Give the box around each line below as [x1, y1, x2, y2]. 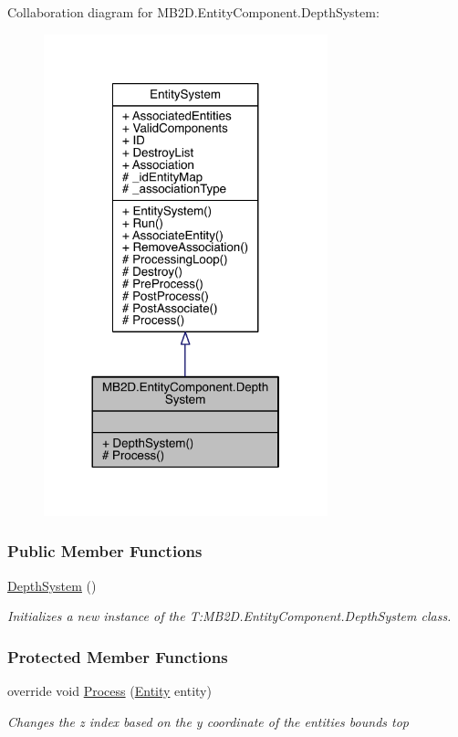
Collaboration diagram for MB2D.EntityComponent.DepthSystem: [7, 3, 380, 21]
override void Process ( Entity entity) [7, 681, 212, 700]
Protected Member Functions [7, 645, 228, 668]
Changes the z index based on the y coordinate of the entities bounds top [7, 711, 409, 731]
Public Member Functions [7, 540, 203, 563]
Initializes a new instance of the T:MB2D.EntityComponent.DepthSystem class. [7, 606, 452, 626]
